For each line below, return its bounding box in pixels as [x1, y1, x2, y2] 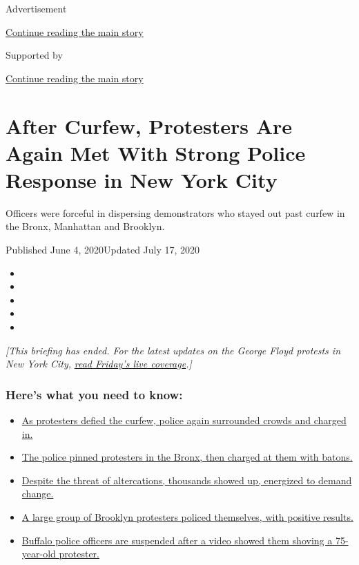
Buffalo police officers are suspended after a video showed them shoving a [21, 533, 333, 547]
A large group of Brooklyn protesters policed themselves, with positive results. [21, 510, 353, 524]
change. [21, 486, 54, 501]
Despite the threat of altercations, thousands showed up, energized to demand [21, 472, 352, 487]
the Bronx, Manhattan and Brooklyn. [6, 219, 165, 233]
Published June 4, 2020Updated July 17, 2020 [6, 242, 200, 257]
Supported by [6, 48, 63, 62]
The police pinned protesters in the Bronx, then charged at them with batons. [21, 450, 353, 464]
